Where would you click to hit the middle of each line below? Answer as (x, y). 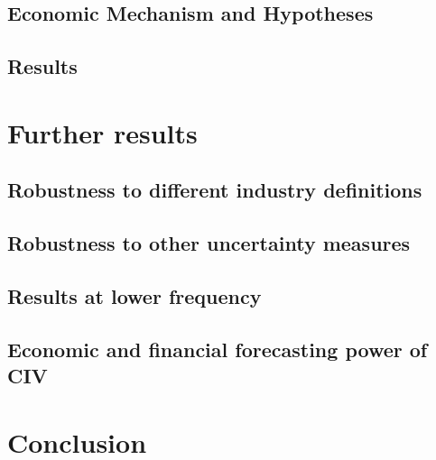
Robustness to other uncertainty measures (209, 243)
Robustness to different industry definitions (215, 190)
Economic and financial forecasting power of (218, 349)
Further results (102, 132)
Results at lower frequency (135, 295)
